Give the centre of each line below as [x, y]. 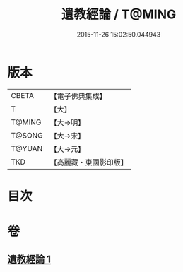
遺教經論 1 [29, 260]
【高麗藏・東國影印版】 [89, 162]
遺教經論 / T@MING [119, 14]
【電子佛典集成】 [78, 96]
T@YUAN [27, 148]
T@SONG [27, 135]
